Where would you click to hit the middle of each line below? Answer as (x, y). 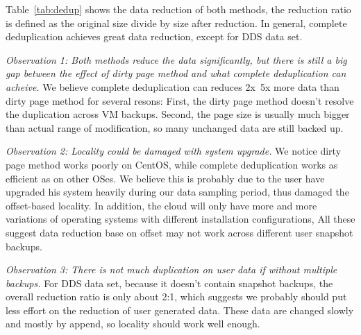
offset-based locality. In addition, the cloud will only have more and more (161, 205)
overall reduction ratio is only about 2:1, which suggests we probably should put (176, 297)
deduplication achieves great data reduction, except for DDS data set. (154, 36)
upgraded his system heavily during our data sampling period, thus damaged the (177, 192)
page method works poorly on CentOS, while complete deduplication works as (172, 164)
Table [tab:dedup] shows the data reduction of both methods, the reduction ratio (178, 9)
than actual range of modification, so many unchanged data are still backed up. (175, 127)
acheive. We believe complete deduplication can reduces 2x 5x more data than (173, 86)
